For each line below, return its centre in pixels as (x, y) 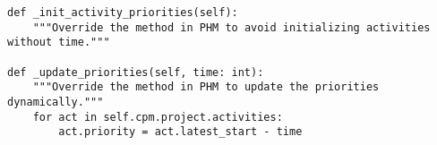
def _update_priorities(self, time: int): (136, 72)
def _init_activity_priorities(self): (123, 13)
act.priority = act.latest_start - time (180, 132)
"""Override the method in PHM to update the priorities (206, 87)
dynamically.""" (56, 102)
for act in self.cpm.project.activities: (158, 117)
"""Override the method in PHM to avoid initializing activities (231, 27)
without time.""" (59, 43)
